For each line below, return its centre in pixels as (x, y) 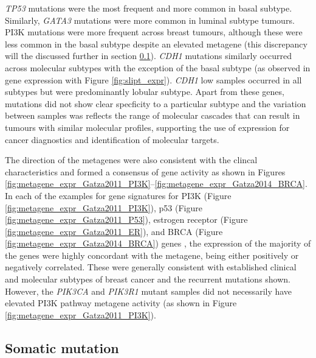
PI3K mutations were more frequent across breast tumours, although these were (154, 32)
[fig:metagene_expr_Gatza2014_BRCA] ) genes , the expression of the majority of (158, 243)
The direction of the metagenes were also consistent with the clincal (131, 160)
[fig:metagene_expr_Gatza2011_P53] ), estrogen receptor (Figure (126, 219)
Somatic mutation (62, 347)
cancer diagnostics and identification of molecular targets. (112, 139)
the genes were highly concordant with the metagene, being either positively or (152, 255)
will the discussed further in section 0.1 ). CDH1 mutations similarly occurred (149, 56)
